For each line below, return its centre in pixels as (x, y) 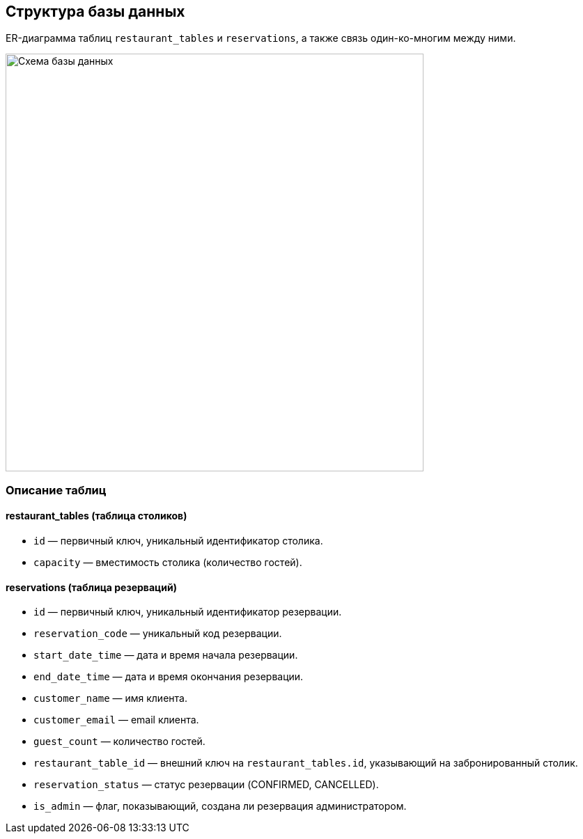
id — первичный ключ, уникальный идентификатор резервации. (188, 612)
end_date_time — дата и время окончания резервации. (169, 677)
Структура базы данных (95, 11)
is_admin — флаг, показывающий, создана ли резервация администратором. (220, 806)
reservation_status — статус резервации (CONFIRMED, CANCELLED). (206, 785)
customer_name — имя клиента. (110, 698)
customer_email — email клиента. (116, 720)
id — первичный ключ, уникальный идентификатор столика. (178, 541)
